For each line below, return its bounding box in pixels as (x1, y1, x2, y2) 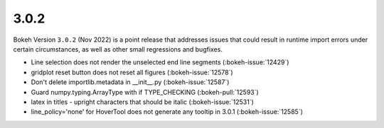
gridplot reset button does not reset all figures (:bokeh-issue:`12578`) (31, 68, 234, 76)
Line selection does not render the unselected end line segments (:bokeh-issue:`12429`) (31, 58, 289, 66)
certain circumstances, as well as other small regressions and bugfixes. (13, 45, 223, 53)
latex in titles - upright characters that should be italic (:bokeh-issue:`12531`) (31, 98, 254, 106)
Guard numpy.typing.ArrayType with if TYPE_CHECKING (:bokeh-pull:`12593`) (31, 88, 259, 96)
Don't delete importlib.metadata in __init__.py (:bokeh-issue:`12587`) (31, 78, 230, 86)
